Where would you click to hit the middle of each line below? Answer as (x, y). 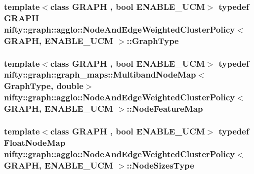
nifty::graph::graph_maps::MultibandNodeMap (100, 74)
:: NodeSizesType (160, 165)
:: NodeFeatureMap (165, 109)
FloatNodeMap (35, 142)
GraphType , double (44, 86)
